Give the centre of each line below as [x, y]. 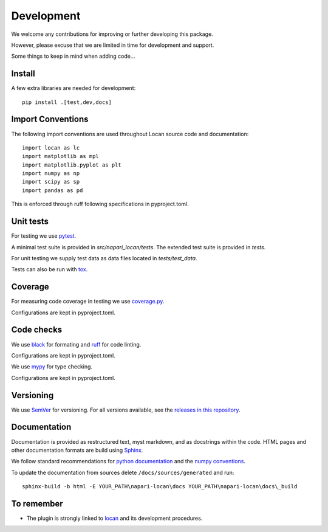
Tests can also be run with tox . [50, 269]
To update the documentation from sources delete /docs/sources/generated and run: [123, 472]
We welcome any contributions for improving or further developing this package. [112, 34]
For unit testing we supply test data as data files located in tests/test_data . [104, 258]
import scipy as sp [51, 182]
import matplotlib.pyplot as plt [72, 165]
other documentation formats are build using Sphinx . [77, 450]
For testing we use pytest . [44, 236]
